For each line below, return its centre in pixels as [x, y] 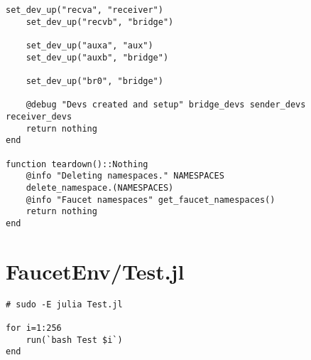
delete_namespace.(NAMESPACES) [100, 187]
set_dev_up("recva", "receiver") [84, 10]
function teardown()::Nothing [77, 164]
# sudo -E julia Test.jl [64, 304]
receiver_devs [39, 116]
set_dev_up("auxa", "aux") [89, 45]
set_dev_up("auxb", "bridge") [97, 57]
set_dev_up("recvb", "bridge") [100, 22]
